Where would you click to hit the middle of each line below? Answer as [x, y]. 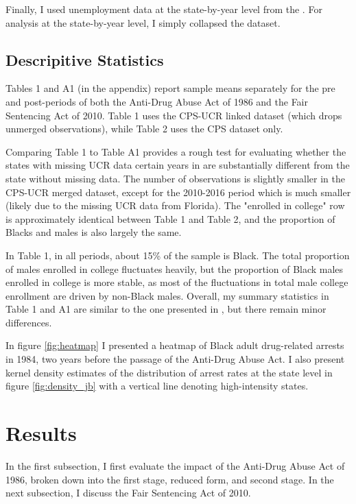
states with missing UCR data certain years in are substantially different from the [178, 165]
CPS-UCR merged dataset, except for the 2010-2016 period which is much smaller [178, 192]
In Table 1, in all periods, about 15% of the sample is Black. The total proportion [178, 255]
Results [41, 433]
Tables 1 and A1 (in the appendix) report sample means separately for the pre [170, 88]
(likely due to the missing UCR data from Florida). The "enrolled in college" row [175, 205]
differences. [29, 322]
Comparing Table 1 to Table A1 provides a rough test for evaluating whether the [176, 151]
